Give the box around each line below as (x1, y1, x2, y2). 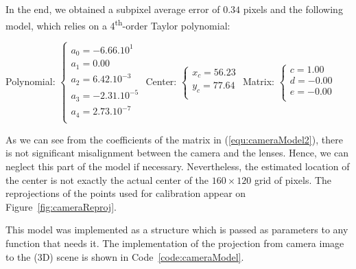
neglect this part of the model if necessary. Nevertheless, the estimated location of (5, 159, 350, 173)
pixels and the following (243, 2, 343, 16)
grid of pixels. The (254, 172, 332, 187)
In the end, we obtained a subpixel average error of (5, 2, 220, 16)
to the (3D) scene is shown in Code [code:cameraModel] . (5, 249, 244, 264)
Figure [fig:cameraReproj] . (5, 199, 117, 213)
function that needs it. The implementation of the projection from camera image (5, 235, 344, 250)
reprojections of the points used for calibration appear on (5, 186, 246, 200)
